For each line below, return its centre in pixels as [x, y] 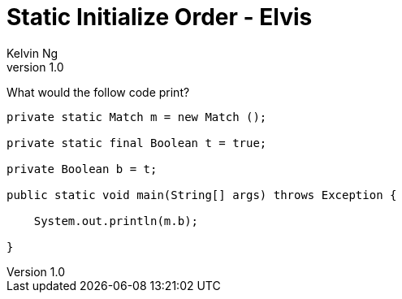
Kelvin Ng [32, 53]
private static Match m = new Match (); [137, 117]
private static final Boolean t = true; [137, 143]
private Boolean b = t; [82, 169]
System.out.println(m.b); [116, 221]
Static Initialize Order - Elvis [160, 17]
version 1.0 [35, 67]
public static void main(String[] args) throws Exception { [202, 195]
